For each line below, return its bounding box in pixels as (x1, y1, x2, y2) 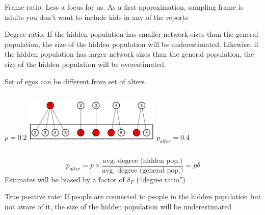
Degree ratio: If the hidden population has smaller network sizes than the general (5, 29, 258, 39)
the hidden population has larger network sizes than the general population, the (5, 49, 254, 59)
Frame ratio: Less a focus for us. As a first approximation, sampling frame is (5, 2, 244, 12)
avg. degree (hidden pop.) (102, 157, 183, 164)
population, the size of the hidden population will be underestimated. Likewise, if (5, 38, 258, 49)
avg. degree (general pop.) (102, 166, 183, 174)
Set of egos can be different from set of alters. (5, 76, 147, 86)
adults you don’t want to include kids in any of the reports (5, 11, 189, 22)
